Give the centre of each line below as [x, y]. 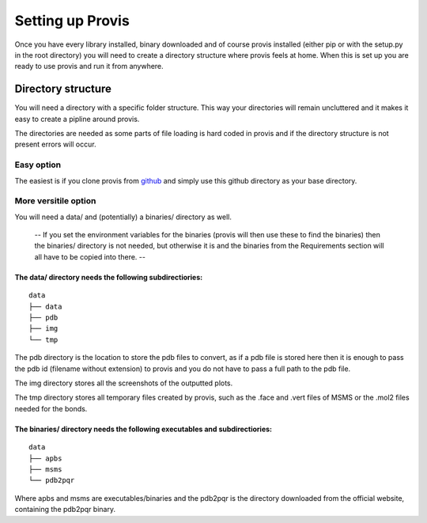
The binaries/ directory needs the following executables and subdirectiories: [144, 429]
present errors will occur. [55, 144]
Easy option [38, 165]
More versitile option [55, 201]
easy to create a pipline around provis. [77, 119]
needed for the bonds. [51, 408]
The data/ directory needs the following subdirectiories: [109, 277]
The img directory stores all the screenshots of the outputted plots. [124, 383]
